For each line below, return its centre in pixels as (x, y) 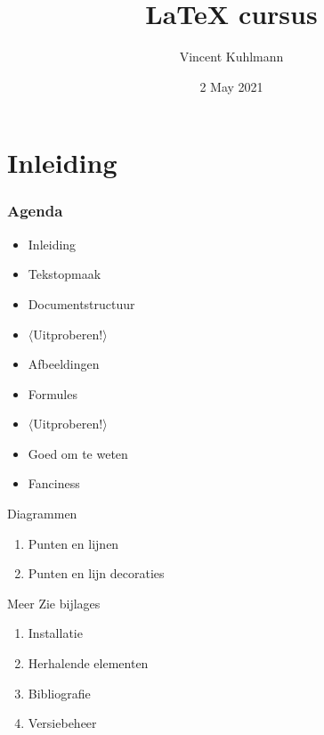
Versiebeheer (62, 723)
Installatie (55, 633)
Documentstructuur (81, 303)
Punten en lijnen (73, 543)
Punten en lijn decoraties (96, 573)
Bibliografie (59, 693)
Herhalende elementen (88, 663)
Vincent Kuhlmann (231, 57)
